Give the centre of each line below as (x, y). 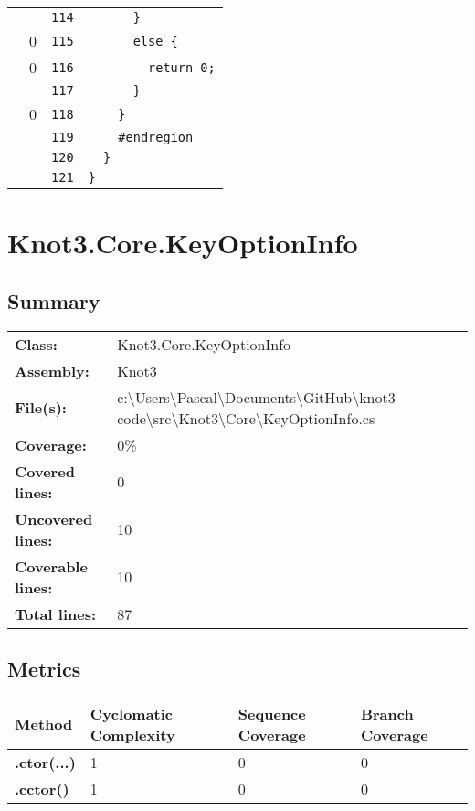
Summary (54, 300)
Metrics (44, 668)
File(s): (41, 408)
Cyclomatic (132, 713)
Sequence (272, 713)
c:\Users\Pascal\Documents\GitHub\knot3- (259, 397)
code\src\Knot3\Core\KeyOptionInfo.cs (246, 418)
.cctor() (42, 788)
